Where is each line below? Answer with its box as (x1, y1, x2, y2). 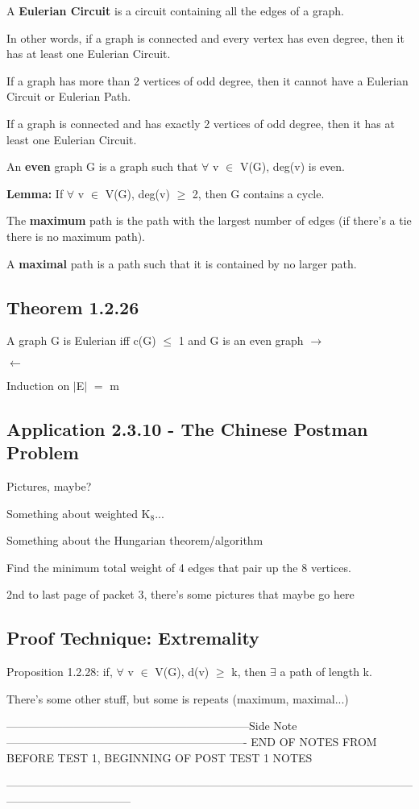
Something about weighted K (6, 504, 151, 521)
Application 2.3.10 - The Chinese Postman (6, 416, 368, 441)
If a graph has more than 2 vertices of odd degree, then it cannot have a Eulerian (6, 72, 409, 89)
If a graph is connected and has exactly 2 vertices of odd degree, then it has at (6, 114, 395, 131)
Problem (6, 440, 79, 465)
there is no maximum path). (6, 227, 146, 244)
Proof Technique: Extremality (6, 625, 259, 650)
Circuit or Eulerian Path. (6, 88, 131, 105)
